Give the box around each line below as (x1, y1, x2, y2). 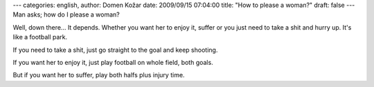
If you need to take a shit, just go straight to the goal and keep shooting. (12, 46, 218, 54)
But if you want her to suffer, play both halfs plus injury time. (12, 71, 185, 79)
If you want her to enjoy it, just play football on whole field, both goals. (12, 58, 214, 66)
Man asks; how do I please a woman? (12, 10, 121, 19)
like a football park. (12, 33, 68, 41)
